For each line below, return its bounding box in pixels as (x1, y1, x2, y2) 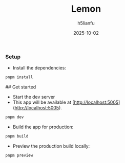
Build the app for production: (12, 124, 74, 130)
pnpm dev (5, 114, 24, 120)
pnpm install (5, 75, 33, 80)
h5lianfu (77, 20, 95, 26)
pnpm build (5, 134, 29, 139)
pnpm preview (5, 153, 33, 158)
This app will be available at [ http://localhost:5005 (12, 99, 119, 105)
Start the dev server (12, 94, 55, 100)
